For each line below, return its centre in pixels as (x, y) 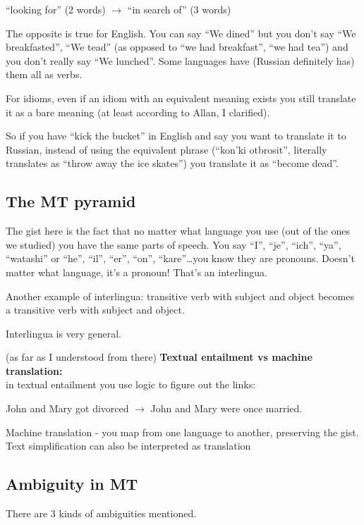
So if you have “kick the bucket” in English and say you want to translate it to (176, 136)
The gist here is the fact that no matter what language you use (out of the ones (178, 231)
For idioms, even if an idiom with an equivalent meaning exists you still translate (181, 98)
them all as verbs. (44, 74)
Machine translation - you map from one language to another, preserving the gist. (182, 432)
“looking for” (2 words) (56, 9)
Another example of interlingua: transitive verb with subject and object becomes (180, 296)
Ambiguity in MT (72, 484)
